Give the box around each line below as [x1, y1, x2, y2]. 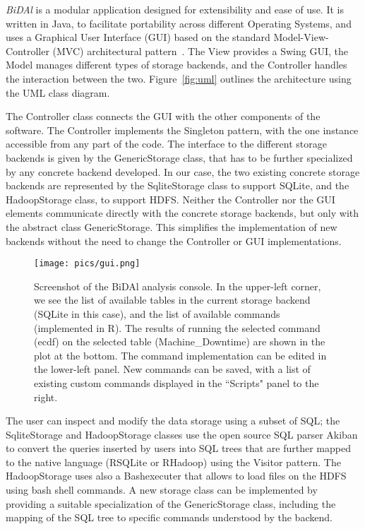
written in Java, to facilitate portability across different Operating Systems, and [6, 16, 352, 30]
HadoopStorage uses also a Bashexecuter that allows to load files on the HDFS [6, 468, 347, 483]
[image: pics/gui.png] [34, 258, 140, 269]
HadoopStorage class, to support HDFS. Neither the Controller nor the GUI [6, 191, 335, 206]
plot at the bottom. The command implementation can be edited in [34, 347, 327, 362]
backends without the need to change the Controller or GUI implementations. [6, 233, 342, 248]
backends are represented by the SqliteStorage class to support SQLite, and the [6, 178, 349, 193]
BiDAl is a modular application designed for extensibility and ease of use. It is [6, 2, 344, 16]
